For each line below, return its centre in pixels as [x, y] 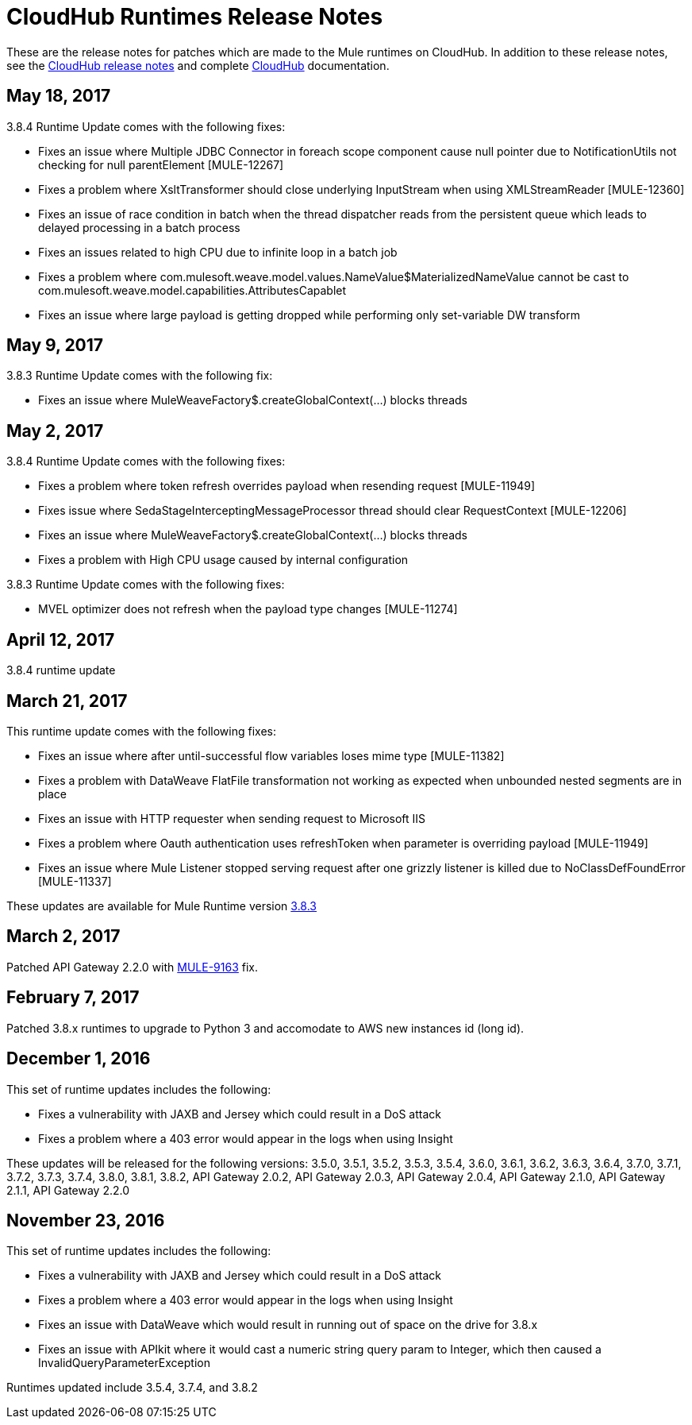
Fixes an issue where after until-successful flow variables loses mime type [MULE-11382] [271, 755]
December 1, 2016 [79, 1059]
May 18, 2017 [59, 96]
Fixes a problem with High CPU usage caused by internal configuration [223, 560]
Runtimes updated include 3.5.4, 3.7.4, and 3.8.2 [132, 1388]
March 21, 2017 [67, 701]
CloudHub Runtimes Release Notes [195, 17]
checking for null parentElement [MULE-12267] [161, 164]
